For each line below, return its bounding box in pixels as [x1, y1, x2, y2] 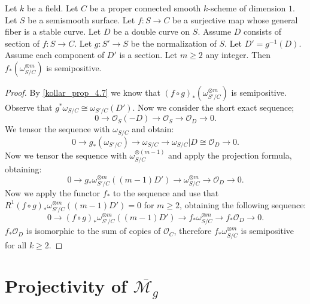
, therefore [174, 224, 212, 237]
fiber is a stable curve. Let [5, 25, 101, 38]
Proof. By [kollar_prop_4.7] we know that [5, 86, 161, 98]
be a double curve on [113, 25, 190, 38]
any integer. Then [205, 48, 271, 61]
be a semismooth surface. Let [28, 13, 135, 26]
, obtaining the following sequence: [180, 198, 306, 211]
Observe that [5, 101, 53, 113]
